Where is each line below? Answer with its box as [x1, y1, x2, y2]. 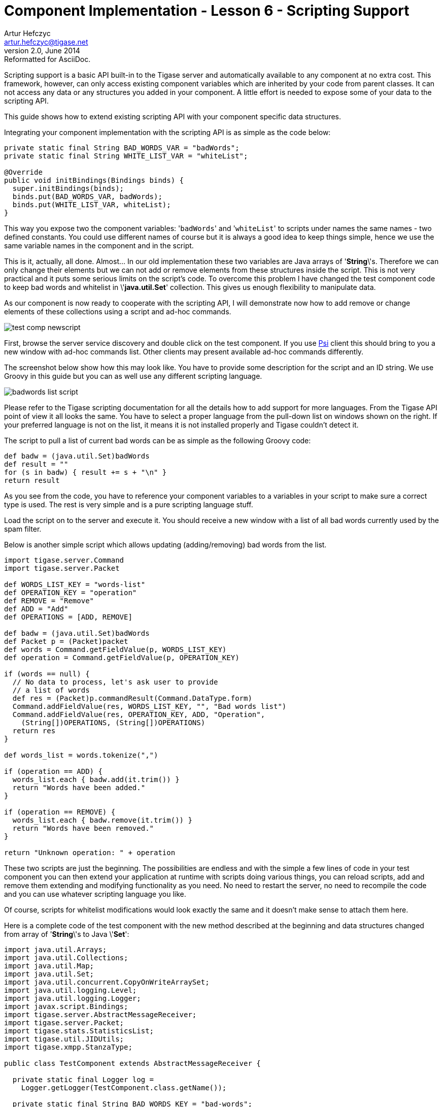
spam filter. [4, 524, 42, 533]
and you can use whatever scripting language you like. [4, 889, 186, 898]
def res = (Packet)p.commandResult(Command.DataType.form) [12, 694, 252, 702]
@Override [4, 168, 43, 176]
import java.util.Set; [4, 969, 94, 978]
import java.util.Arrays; [4, 945, 107, 954]
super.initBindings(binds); [12, 184, 124, 192]
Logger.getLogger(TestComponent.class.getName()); [21, 1083, 227, 1092]
